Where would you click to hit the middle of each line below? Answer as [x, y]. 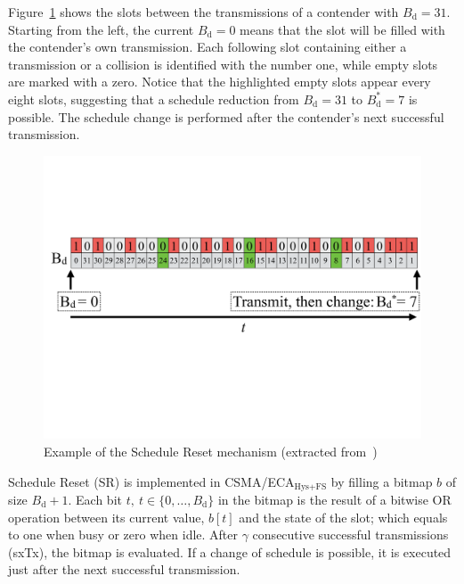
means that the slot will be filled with [342, 29]
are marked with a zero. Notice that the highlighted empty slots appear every [220, 82]
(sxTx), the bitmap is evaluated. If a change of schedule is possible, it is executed [230, 551]
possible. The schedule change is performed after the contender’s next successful [226, 116]
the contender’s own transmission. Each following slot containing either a [208, 47]
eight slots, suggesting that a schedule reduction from [154, 99]
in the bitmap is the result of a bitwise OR [334, 499]
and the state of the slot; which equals [343, 517]
